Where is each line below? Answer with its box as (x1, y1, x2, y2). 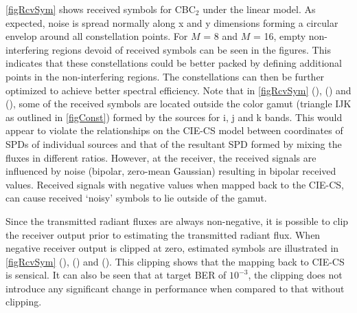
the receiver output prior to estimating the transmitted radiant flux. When (5, 227, 321, 241)
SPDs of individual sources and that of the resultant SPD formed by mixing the (5, 136, 342, 151)
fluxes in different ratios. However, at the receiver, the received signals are (5, 150, 316, 164)
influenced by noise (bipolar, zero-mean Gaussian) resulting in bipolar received (5, 164, 336, 178)
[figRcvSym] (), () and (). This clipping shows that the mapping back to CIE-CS (5, 254, 345, 268)
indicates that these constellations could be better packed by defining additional (5, 56, 342, 70)
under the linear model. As (203, 2, 316, 16)
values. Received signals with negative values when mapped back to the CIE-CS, (5, 177, 344, 191)
